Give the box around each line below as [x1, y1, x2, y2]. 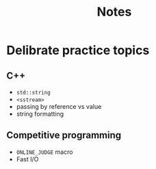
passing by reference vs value [16, 103, 102, 110]
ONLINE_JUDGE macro [16, 148, 73, 156]
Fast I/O [16, 155, 39, 163]
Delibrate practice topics [6, 42, 150, 58]
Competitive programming [6, 129, 122, 141]
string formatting [16, 110, 64, 118]
